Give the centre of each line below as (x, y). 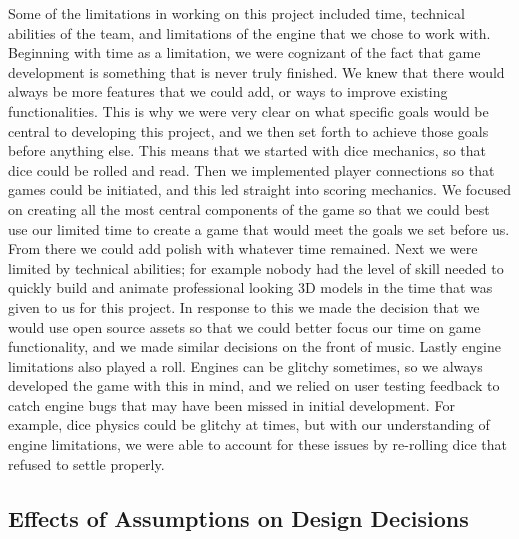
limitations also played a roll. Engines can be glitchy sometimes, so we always (245, 365)
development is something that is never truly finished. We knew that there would (256, 71)
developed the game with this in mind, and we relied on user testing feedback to (254, 385)
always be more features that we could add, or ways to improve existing (228, 91)
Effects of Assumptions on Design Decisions (238, 517)
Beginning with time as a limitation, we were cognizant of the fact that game (244, 52)
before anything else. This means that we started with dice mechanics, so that (247, 150)
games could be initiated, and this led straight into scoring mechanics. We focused (259, 189)
